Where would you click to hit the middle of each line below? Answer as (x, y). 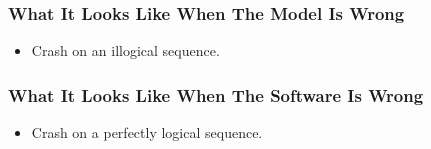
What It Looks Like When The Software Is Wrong (216, 94)
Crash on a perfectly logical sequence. (147, 132)
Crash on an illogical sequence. (125, 50)
